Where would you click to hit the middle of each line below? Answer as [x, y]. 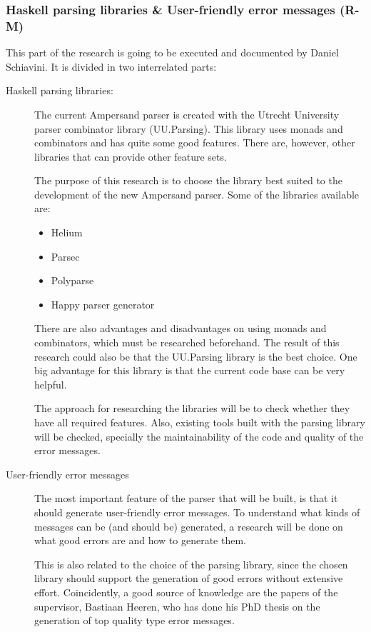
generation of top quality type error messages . [134, 620]
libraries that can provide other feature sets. [131, 156]
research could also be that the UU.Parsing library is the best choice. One [196, 356]
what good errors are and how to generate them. [140, 540]
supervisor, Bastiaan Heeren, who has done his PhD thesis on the [177, 606]
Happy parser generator [103, 304]
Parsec [65, 256]
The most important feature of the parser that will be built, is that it [186, 498]
